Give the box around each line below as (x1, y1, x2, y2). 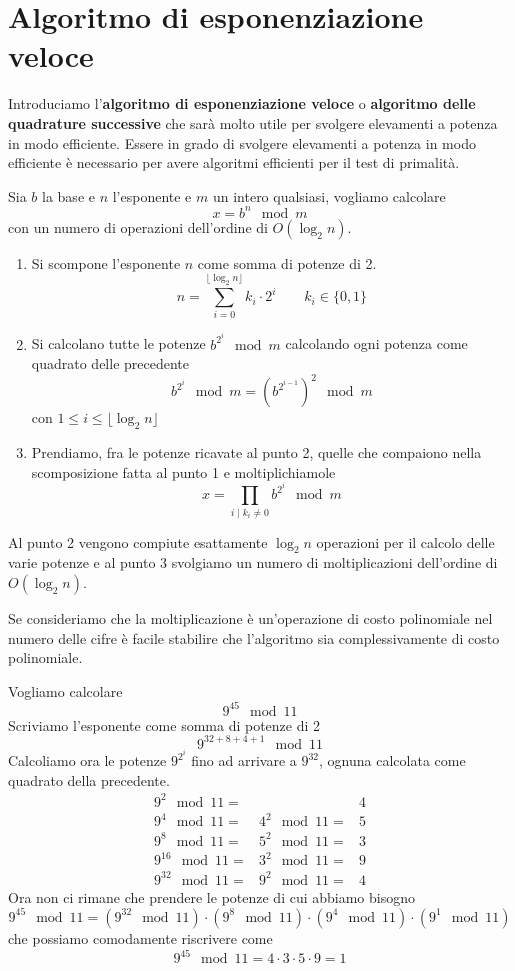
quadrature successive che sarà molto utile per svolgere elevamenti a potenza (8, 112, 498, 133)
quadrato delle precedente (31, 353, 189, 374)
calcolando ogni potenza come (285, 333, 468, 354)
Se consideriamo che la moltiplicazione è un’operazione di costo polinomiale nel (8, 607, 493, 628)
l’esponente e (112, 185, 192, 206)
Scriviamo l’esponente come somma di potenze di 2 (8, 714, 321, 735)
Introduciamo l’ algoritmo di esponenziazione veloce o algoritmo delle (8, 93, 476, 114)
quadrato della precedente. (8, 769, 170, 790)
